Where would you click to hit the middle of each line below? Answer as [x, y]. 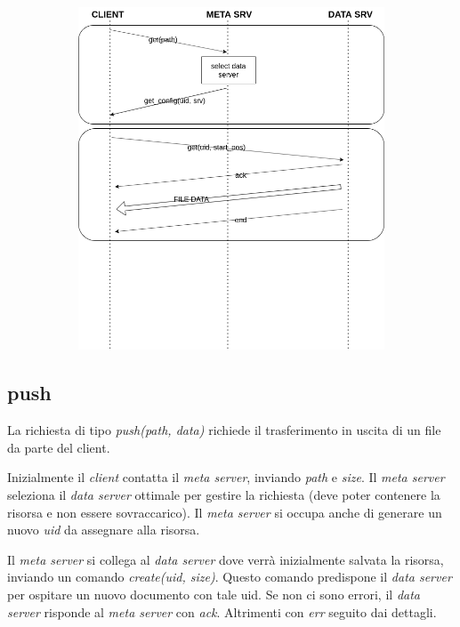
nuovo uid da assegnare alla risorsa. [104, 530]
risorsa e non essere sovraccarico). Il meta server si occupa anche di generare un [225, 512]
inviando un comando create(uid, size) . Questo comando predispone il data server [230, 577]
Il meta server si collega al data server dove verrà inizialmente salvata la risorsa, [226, 559]
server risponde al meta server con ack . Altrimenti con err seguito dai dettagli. [222, 611]
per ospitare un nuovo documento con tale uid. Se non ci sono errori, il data [214, 594]
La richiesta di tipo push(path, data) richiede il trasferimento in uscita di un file [224, 430]
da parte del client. [59, 447]
